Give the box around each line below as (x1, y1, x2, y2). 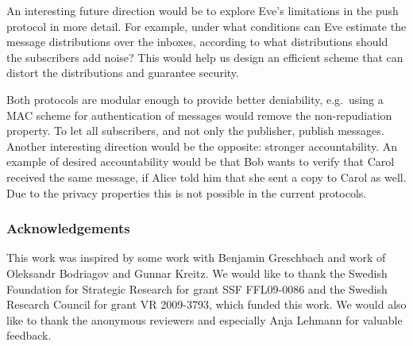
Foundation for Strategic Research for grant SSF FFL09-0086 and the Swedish (6, 280, 388, 297)
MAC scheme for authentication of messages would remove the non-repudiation (6, 106, 392, 123)
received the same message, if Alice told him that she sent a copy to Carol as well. (6, 168, 407, 185)
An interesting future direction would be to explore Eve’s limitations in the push (6, 2, 399, 18)
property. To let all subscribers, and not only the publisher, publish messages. (6, 122, 384, 139)
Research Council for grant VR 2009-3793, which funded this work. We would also (6, 296, 407, 313)
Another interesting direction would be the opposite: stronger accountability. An (6, 137, 398, 154)
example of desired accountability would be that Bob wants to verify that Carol (6, 153, 395, 170)
